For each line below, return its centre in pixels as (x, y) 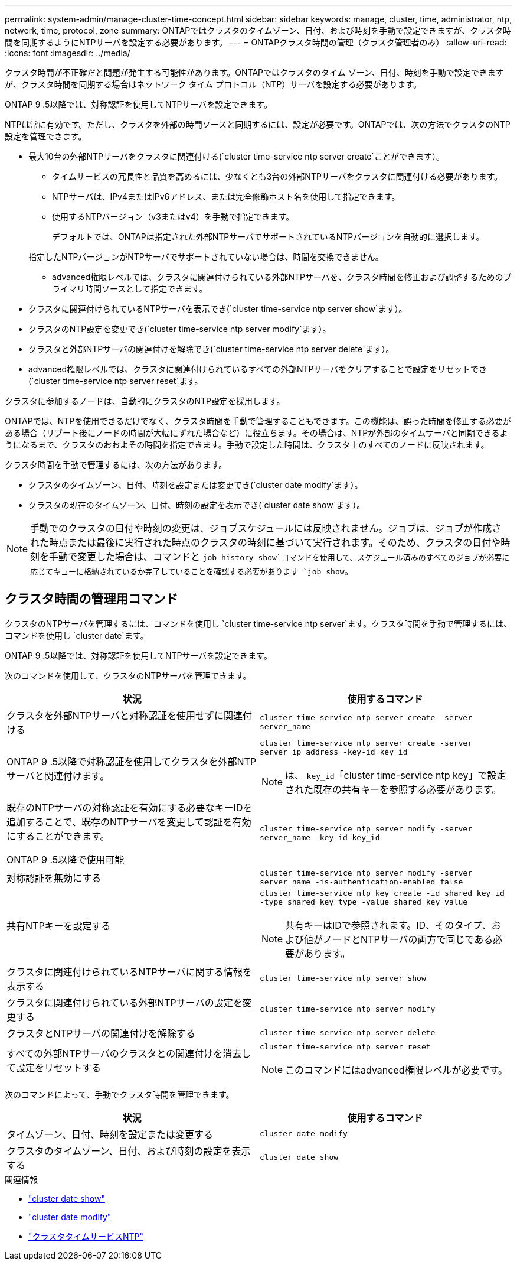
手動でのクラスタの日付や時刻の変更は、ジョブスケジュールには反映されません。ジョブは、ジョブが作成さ (266, 528)
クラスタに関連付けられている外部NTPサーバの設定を (125, 1002)
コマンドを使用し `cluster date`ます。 (77, 635)
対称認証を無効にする (54, 878)
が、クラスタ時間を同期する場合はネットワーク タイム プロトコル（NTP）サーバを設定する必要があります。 (213, 84)
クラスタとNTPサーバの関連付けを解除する (101, 1033)
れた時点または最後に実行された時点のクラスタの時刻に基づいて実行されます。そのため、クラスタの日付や (266, 542)
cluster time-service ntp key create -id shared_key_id (382, 893)
